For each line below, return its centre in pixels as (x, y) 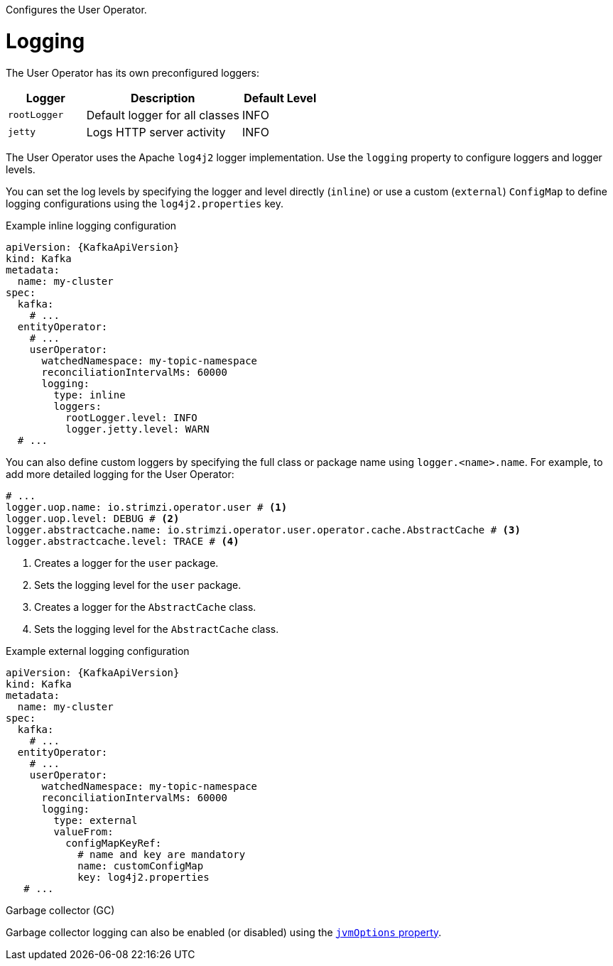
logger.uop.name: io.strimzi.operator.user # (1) (147, 507)
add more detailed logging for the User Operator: (120, 474)
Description (163, 98)
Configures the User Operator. (76, 10)
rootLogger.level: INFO (131, 417)
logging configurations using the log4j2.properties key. (145, 203)
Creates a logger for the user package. (126, 563)
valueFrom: (83, 831)
